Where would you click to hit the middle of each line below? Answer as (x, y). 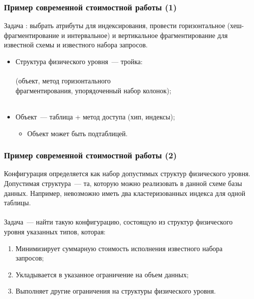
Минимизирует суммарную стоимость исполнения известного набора (119, 248)
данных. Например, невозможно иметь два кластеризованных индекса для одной (125, 193)
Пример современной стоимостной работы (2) (91, 155)
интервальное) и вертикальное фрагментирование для (147, 35)
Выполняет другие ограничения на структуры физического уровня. (116, 291)
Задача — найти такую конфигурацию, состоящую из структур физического (118, 222)
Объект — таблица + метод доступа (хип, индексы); (95, 116)
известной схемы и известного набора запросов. (76, 45)
